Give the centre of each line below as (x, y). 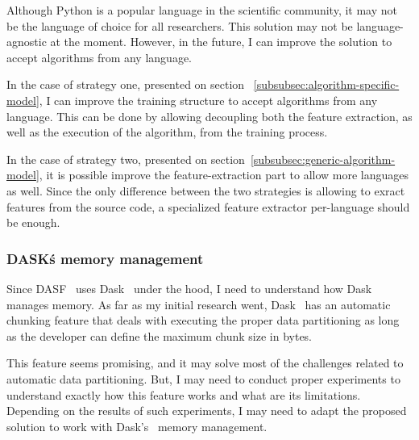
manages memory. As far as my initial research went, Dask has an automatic (199, 304)
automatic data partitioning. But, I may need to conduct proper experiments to (203, 378)
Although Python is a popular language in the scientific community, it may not (202, 10)
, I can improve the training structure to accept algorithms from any (208, 100)
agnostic (27, 42)
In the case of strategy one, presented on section (126, 84)
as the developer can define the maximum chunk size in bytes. (160, 335)
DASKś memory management (105, 258)
